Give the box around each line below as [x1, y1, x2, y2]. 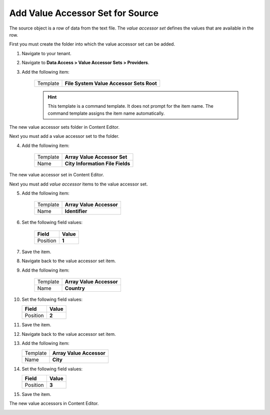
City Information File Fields [64, 160, 130, 167]
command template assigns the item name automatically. [47, 110, 165, 116]
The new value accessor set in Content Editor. [9, 172, 104, 178]
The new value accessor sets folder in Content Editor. [9, 124, 120, 130]
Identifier [64, 208, 87, 215]
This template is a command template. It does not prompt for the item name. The [47, 103, 213, 109]
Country [64, 285, 85, 292]
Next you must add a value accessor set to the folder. [9, 133, 119, 139]
